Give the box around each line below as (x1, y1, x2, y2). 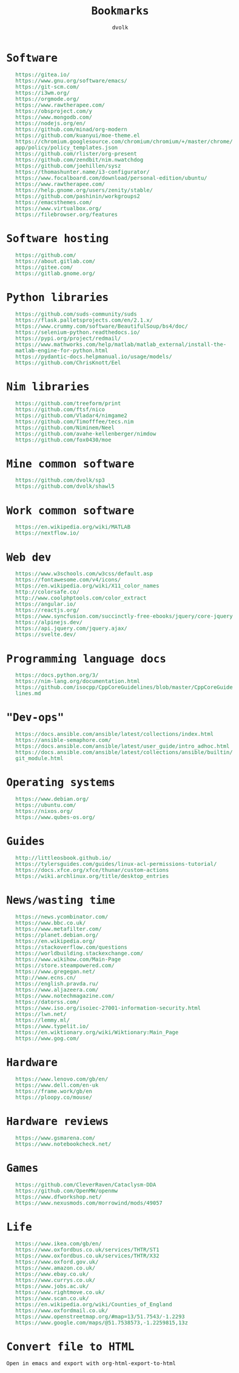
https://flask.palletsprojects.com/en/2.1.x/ (15, 316, 153, 323)
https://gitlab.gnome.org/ (15, 269, 96, 277)
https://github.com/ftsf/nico (15, 406, 105, 413)
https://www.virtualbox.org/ (15, 205, 102, 212)
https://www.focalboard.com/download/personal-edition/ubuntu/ (15, 175, 207, 181)
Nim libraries (6, 380, 90, 393)
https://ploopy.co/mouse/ (15, 1093, 93, 1101)
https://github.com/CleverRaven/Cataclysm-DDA (15, 1181, 157, 1188)
